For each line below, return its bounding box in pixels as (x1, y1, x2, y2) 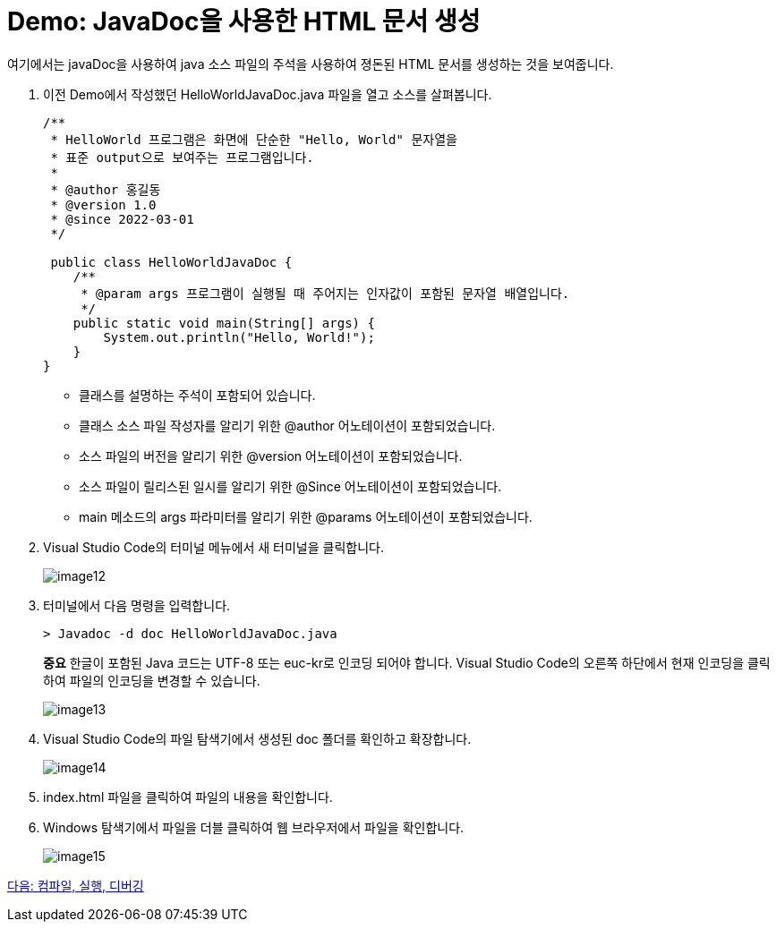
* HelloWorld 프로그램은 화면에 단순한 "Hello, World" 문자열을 (50, 132, 457, 147)
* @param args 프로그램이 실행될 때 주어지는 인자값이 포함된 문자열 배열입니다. (81, 286, 570, 301)
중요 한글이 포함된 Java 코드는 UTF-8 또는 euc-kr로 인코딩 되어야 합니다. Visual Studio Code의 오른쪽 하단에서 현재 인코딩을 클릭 (43, 654, 771, 670)
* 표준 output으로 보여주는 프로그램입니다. (50, 149, 314, 165)
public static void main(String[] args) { (72, 315, 375, 330)
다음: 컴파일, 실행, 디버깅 (7, 877, 144, 893)
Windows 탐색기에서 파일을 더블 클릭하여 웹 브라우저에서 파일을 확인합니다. (43, 819, 465, 835)
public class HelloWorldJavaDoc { (50, 254, 293, 269)
